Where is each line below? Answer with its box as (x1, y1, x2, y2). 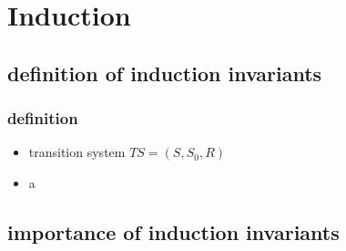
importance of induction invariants (7, 217, 340, 246)
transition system (28, 142, 126, 162)
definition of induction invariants (7, 58, 322, 87)
